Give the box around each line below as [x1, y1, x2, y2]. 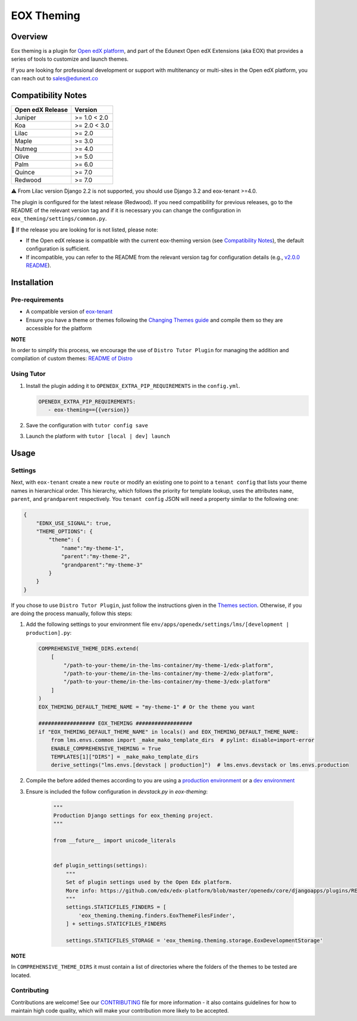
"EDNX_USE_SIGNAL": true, [36, 519, 112, 527]
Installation [11, 277, 54, 288]
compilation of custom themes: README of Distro [11, 355, 133, 362]
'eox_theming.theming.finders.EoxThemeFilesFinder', [78, 912, 236, 919]
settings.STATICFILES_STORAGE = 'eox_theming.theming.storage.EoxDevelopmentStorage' [65, 937, 324, 944]
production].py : [26, 629, 72, 636]
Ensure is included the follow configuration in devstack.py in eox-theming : [26, 788, 208, 795]
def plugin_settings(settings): [53, 862, 148, 869]
